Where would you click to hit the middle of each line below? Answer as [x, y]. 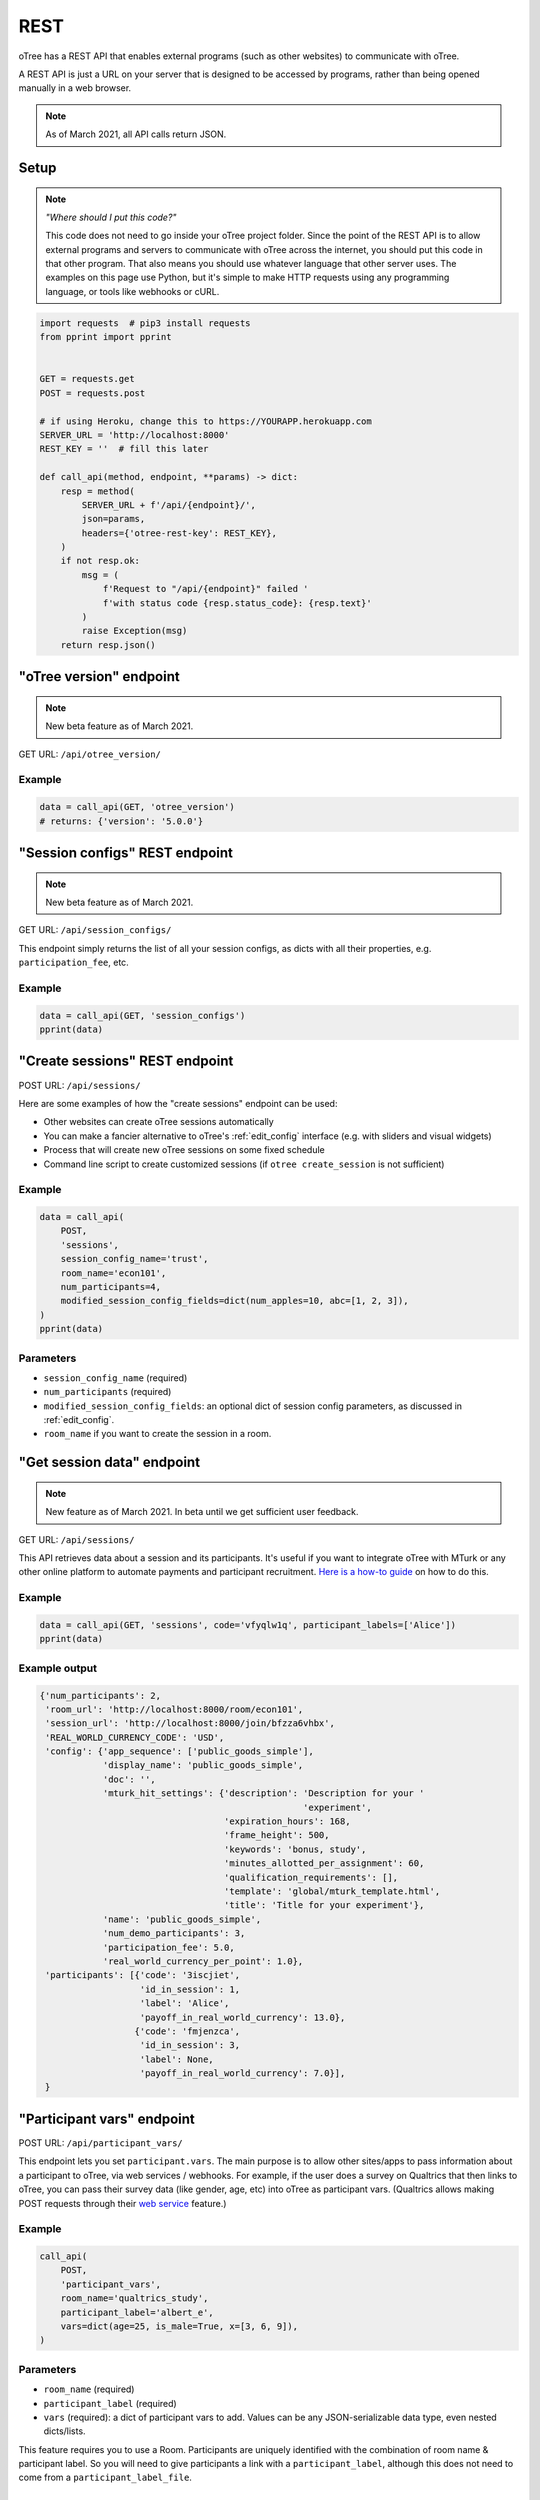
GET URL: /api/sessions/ [76, 1539]
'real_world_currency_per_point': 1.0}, [203, 1961]
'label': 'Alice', [184, 2003]
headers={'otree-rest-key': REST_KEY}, [179, 533]
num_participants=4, [111, 1286]
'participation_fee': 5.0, [168, 1947]
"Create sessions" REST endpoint [126, 1061]
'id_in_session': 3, [189, 2045]
